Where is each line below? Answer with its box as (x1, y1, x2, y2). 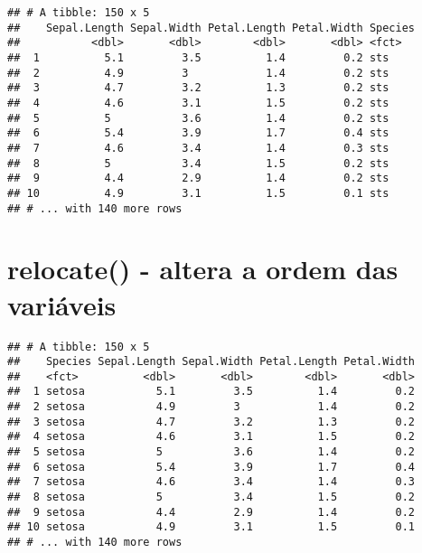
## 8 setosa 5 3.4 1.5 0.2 (7, 491, 416, 504)
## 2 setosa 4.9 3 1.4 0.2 (7, 400, 416, 414)
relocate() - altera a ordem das (7, 250, 399, 287)
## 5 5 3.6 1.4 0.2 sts (7, 111, 389, 125)
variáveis (7, 286, 117, 323)
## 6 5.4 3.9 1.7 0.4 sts (7, 127, 389, 140)
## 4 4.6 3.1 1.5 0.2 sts (7, 96, 389, 109)
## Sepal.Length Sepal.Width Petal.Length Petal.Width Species (7, 21, 416, 34)
